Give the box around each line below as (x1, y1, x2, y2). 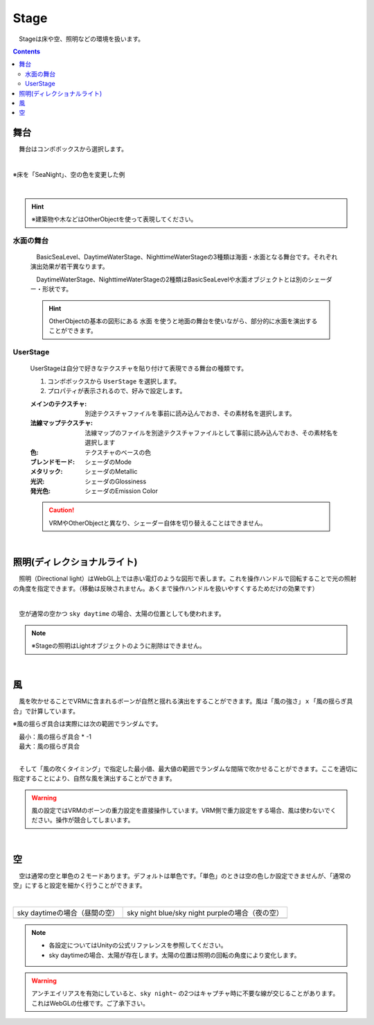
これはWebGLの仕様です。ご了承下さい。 (31, 999, 149, 1007)
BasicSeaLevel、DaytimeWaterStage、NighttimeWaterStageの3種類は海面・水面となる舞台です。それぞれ (35, 253, 338, 261)
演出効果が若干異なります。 (30, 262, 109, 270)
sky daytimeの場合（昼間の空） (17, 908, 119, 918)
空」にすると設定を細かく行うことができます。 (12, 881, 146, 889)
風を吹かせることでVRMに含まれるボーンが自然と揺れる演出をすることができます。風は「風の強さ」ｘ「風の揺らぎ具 (18, 697, 353, 705)
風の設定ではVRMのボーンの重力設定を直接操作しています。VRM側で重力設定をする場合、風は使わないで (31, 806, 330, 814)
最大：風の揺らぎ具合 (18, 742, 80, 750)
